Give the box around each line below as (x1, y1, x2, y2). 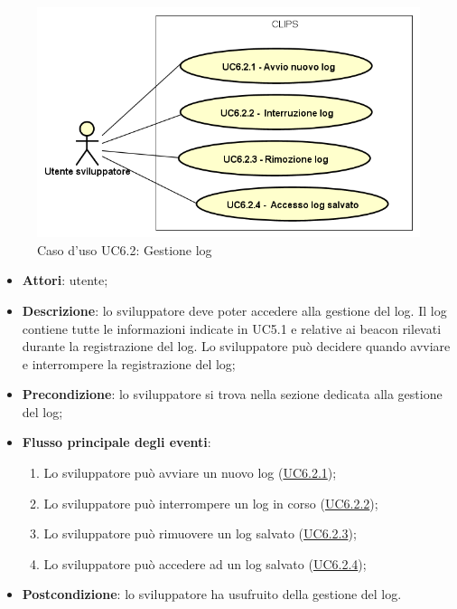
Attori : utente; (22, 271, 108, 290)
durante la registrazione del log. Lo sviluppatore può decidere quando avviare (22, 337, 451, 356)
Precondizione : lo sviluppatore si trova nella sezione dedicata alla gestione (22, 385, 443, 404)
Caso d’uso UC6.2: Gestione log (37, 240, 212, 259)
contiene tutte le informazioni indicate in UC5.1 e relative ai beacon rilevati (22, 319, 442, 338)
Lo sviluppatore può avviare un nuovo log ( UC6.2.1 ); (43, 463, 337, 482)
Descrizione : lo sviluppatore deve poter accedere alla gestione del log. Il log (22, 300, 447, 319)
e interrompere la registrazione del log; (22, 354, 236, 373)
